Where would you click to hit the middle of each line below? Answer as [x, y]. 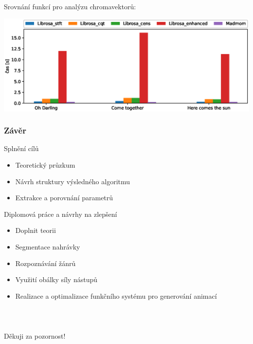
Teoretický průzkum [45, 165]
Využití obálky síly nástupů [56, 279]
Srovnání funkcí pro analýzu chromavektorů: [70, 6]
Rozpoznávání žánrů [45, 263]
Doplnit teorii [36, 230]
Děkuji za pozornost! [35, 335]
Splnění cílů [21, 148]
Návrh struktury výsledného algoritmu [73, 181]
